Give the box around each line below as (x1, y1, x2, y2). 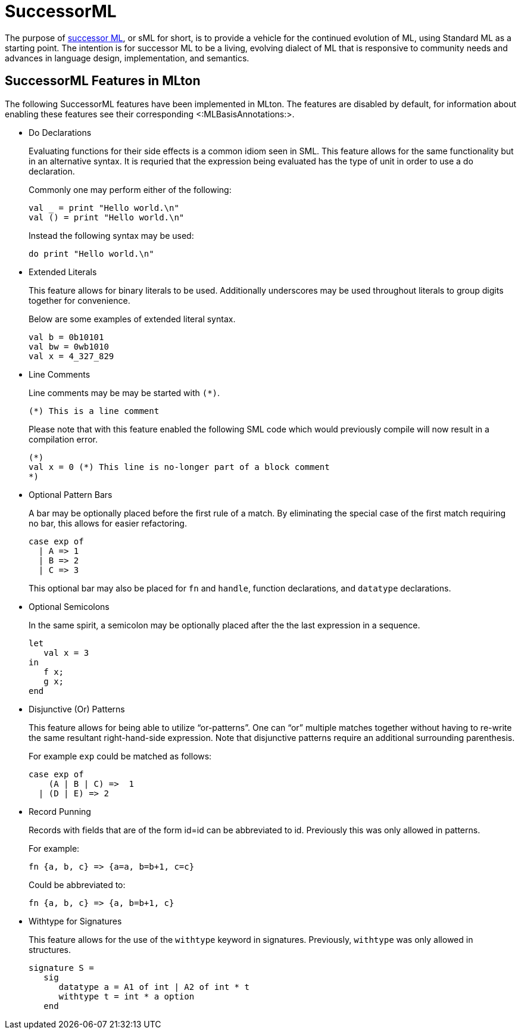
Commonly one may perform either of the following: (29, 184, 232, 195)
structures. (29, 944, 71, 955)
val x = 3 (43, 647, 89, 658)
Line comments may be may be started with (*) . (29, 387, 220, 398)
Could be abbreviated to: (29, 879, 126, 890)
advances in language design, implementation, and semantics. (5, 52, 249, 63)
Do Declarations (29, 127, 92, 138)
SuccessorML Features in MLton (5, 73, 201, 89)
